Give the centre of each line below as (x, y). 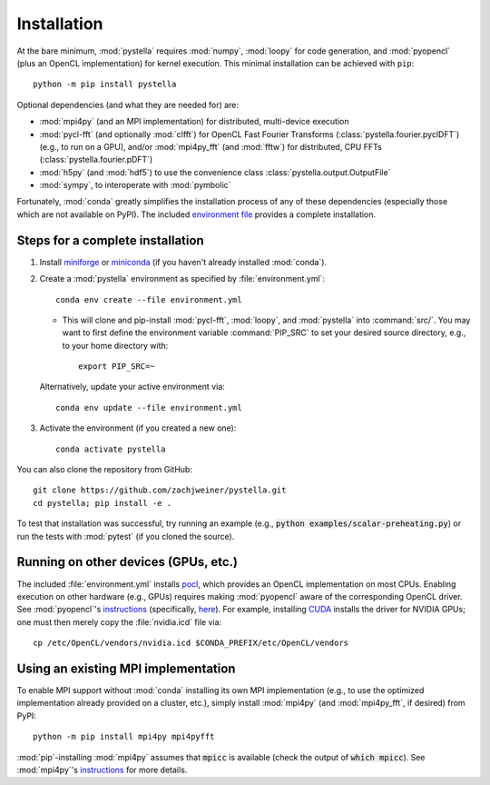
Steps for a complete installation (110, 240)
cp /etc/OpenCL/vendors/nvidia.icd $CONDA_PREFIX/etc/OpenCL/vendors (191, 643)
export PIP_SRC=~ (117, 367)
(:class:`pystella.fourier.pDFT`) (96, 160)
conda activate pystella (111, 449)
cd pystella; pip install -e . (103, 503)
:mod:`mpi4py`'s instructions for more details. (102, 770)
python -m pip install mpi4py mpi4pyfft (124, 737)
